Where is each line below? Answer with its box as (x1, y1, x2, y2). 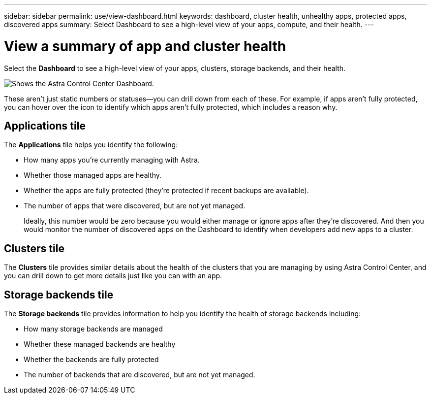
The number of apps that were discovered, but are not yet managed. (24, 201, 246, 210)
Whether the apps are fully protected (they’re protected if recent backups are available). (24, 186, 309, 195)
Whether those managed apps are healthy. (24, 171, 162, 180)
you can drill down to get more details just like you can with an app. (4, 271, 222, 280)
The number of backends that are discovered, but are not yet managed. (24, 370, 255, 379)
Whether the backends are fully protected (24, 355, 159, 364)
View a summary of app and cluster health (4, 37, 286, 55)
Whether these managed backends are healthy (24, 340, 176, 349)
